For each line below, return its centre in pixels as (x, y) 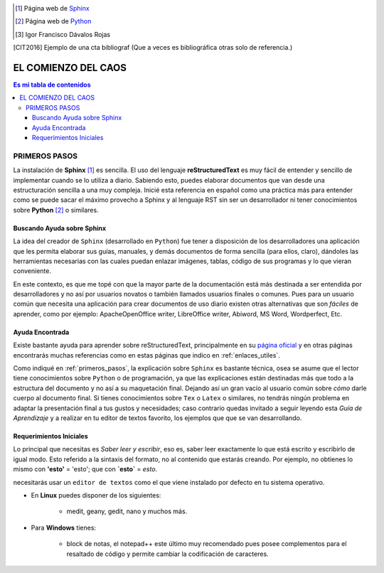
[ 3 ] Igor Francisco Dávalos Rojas (63, 34)
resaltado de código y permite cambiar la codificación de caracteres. (168, 554)
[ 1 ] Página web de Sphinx (52, 8)
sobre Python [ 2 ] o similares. (56, 210)
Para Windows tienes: (63, 528)
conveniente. (32, 271)
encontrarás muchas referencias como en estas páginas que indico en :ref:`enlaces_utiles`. (146, 355)
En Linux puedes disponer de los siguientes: (96, 495)
